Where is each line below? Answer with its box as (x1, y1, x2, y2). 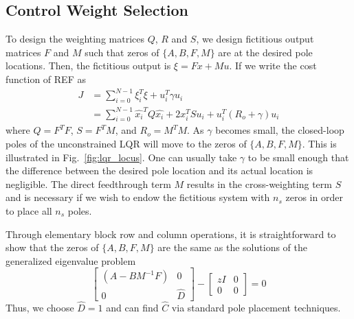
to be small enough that (247, 150, 349, 164)
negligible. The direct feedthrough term (5, 176, 171, 191)
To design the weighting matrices (5, 32, 145, 46)
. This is (302, 137, 337, 151)
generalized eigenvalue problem (5, 253, 136, 268)
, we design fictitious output (196, 32, 314, 46)
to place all (5, 204, 52, 218)
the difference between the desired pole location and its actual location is (5, 163, 313, 178)
